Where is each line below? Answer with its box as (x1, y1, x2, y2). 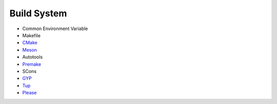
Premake (22, 61, 41, 67)
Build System (9, 8, 67, 19)
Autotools (22, 54, 43, 60)
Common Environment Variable (22, 25, 88, 32)
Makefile (22, 32, 41, 38)
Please (22, 90, 37, 96)
